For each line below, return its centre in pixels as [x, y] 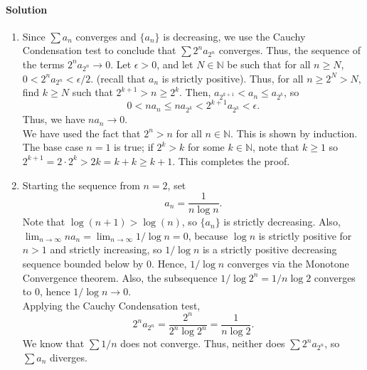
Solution [27, 9]
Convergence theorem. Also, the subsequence [120, 277]
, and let [175, 64]
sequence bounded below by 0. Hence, [105, 263]
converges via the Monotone [288, 263]
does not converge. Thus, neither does [203, 343]
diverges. [68, 357]
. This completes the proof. [231, 160]
